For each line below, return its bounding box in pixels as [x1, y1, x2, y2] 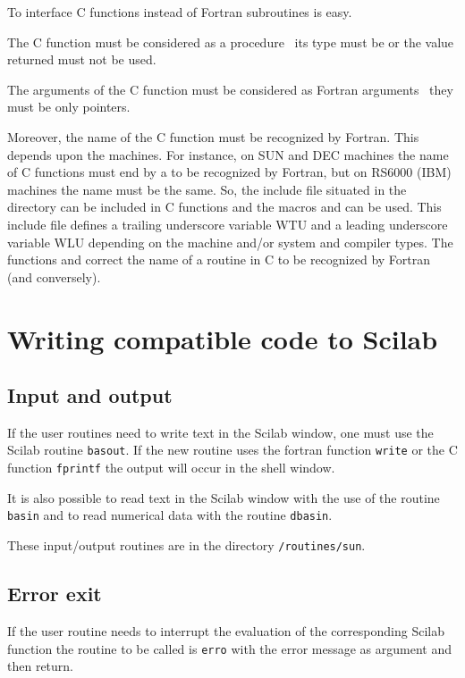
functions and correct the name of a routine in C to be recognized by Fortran [7, 250, 431, 269]
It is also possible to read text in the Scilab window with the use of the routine [7, 488, 440, 506]
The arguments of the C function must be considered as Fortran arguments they [7, 80, 453, 98]
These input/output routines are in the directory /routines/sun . [7, 536, 366, 555]
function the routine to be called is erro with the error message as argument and [7, 639, 452, 657]
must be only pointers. [7, 97, 131, 116]
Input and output [7, 381, 173, 409]
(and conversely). [7, 267, 101, 286]
